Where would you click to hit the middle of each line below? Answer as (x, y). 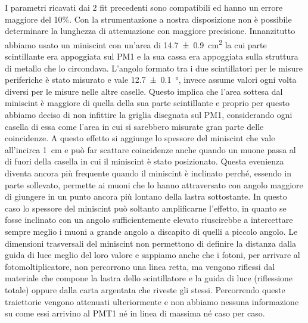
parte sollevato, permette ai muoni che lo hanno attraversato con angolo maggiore (154, 184)
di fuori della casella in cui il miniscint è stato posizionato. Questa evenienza (144, 161)
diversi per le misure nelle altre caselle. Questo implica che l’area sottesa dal (144, 91)
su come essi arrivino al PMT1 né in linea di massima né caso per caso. (135, 313)
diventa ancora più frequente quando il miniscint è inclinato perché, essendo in (148, 173)
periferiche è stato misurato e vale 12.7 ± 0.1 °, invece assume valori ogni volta (151, 80)
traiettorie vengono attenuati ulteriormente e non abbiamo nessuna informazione (152, 301)
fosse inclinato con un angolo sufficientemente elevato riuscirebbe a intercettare (149, 220)
